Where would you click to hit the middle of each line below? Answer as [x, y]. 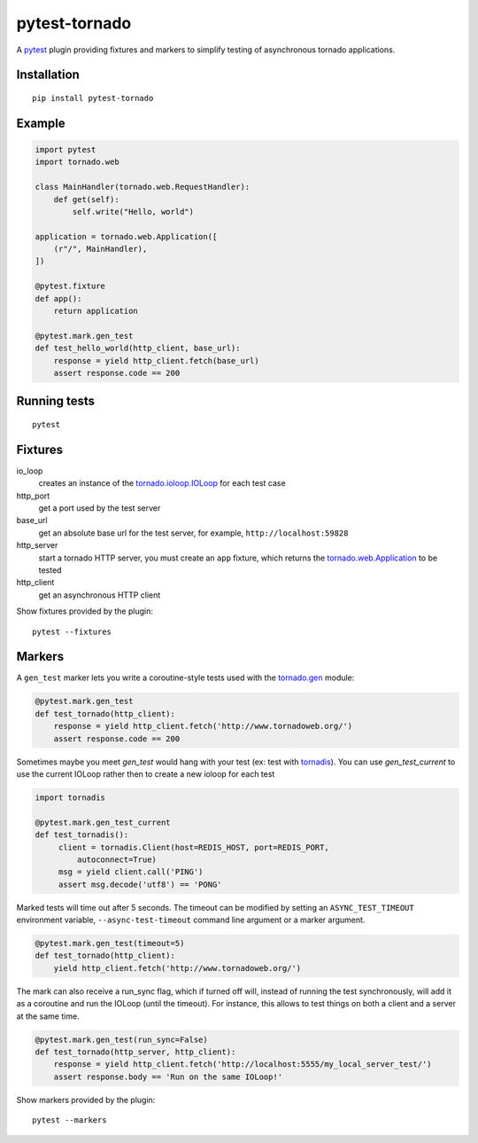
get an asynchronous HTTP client [100, 595]
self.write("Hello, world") [133, 211]
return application [96, 311]
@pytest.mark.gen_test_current [103, 822]
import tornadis [70, 798]
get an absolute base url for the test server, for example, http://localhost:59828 [193, 533]
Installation [48, 75]
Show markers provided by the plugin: [86, 1100]
